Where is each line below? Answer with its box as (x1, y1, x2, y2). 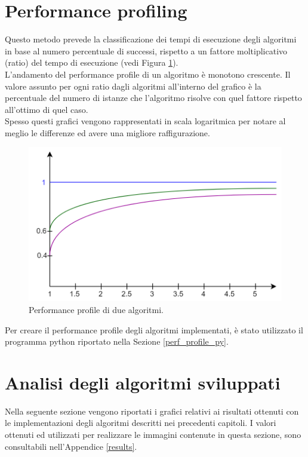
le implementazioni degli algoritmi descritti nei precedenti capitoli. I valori (5, 416, 276, 429)
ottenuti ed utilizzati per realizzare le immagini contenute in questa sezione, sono (5, 428, 301, 441)
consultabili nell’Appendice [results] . (5, 440, 137, 452)
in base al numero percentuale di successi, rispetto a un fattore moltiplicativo (5, 44, 288, 57)
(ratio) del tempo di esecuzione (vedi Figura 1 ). (5, 56, 178, 69)
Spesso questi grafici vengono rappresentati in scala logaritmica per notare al (5, 115, 286, 127)
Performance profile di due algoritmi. (29, 303, 164, 315)
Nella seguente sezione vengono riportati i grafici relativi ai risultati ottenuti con (5, 404, 299, 417)
